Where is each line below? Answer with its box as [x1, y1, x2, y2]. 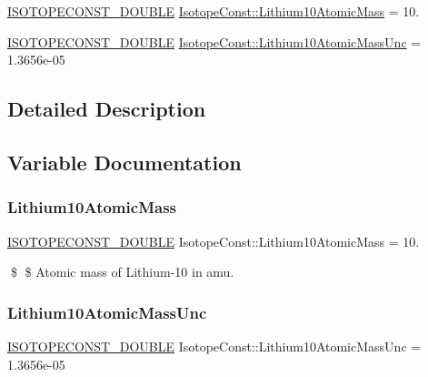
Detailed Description [7, 95, 206, 123]
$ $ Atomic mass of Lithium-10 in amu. [10, 262, 234, 281]
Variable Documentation [7, 148, 242, 176]
